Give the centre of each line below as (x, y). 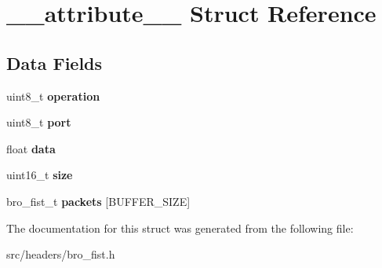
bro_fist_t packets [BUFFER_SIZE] (98, 201)
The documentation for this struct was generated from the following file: (180, 228)
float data (31, 148)
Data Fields (55, 62)
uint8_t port (39, 122)
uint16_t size (40, 175)
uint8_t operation (53, 95)
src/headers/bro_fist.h (61, 254)
